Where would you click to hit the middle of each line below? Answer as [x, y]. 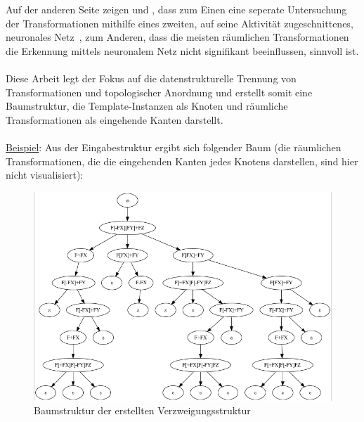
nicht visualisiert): [45, 175]
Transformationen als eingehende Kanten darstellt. [115, 119]
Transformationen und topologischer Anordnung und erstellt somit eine [159, 92]
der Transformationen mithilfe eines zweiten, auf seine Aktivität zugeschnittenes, [180, 23]
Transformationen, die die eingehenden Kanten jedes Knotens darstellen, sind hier [182, 161]
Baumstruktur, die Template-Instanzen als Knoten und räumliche [147, 106]
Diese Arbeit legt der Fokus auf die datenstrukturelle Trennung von [151, 78]
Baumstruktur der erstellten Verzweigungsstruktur [142, 410]
